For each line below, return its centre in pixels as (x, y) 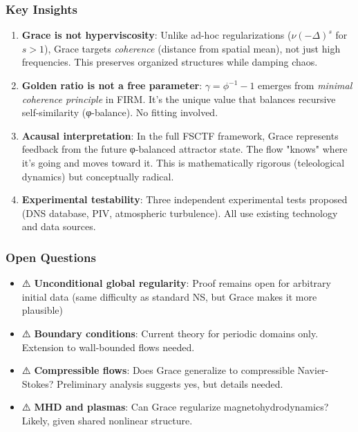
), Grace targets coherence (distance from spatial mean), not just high (192, 48)
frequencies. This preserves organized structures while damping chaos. (170, 62)
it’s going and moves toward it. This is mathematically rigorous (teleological (183, 162)
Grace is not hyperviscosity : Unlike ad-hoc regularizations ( (157, 35)
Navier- (313, 370)
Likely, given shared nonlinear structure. (107, 420)
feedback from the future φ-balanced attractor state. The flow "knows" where (185, 149)
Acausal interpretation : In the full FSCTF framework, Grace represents (180, 135)
